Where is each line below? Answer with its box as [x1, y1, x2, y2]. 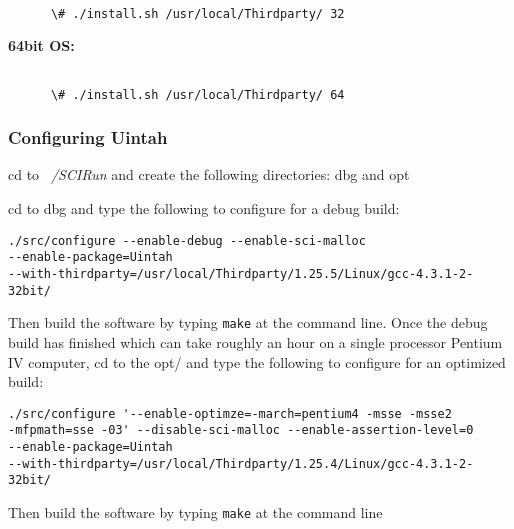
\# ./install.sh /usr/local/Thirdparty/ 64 [50, 87, 345, 102]
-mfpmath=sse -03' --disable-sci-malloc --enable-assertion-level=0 [8, 423, 474, 438]
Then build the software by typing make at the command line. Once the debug [8, 312, 488, 333]
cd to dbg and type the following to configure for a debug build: [8, 198, 400, 219]
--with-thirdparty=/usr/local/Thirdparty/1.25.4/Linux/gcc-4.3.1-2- [8, 456, 474, 471]
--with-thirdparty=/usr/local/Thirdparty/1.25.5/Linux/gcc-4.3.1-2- [8, 266, 474, 281]
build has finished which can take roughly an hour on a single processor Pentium [8, 331, 503, 352]
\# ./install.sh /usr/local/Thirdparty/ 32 [50, 6, 345, 21]
